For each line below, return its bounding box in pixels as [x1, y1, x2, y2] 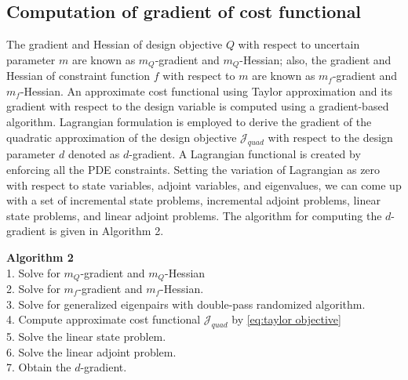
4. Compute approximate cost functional [6, 311, 201, 328]
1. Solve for [6, 264, 60, 280]
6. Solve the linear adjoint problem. [6, 343, 177, 360]
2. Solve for [6, 280, 60, 297]
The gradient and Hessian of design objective [6, 36, 223, 52]
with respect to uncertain [238, 36, 360, 52]
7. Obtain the [6, 359, 71, 375]
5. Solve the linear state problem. [6, 328, 166, 345]
